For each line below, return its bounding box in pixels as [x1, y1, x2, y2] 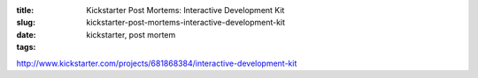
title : [16, 5, 35, 15]
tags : [16, 42, 36, 53]
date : [16, 29, 36, 39]
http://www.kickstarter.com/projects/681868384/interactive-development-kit [16, 58, 297, 68]
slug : [16, 18, 35, 28]
